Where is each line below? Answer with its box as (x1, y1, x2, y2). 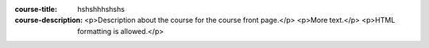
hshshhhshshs (77, 5, 125, 13)
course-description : (14, 16, 83, 25)
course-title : (14, 5, 57, 13)
